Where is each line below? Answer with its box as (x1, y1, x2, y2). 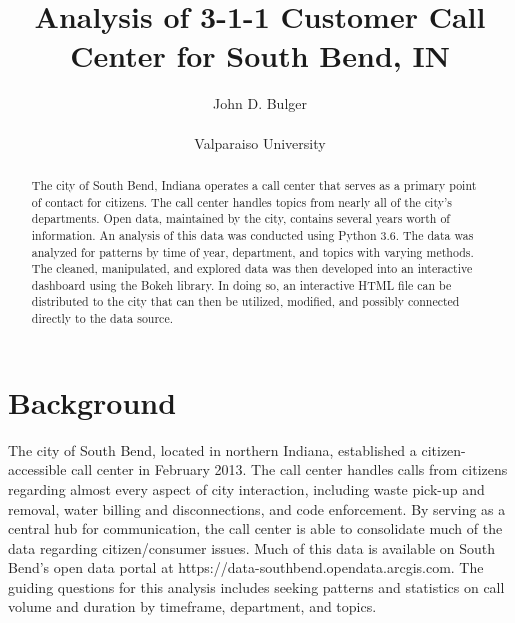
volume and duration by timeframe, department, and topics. (8, 596, 377, 617)
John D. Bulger (213, 93, 307, 114)
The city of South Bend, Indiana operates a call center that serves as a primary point (31, 176, 477, 193)
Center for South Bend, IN (70, 35, 450, 76)
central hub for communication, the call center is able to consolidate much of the (8, 518, 503, 539)
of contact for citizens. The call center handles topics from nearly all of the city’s (31, 193, 452, 210)
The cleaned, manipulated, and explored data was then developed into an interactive (31, 260, 473, 277)
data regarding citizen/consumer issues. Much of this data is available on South (8, 537, 496, 558)
